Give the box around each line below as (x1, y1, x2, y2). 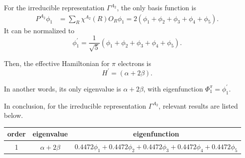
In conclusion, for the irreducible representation (4, 100, 146, 111)
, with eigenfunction (143, 83, 203, 93)
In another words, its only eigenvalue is (4, 83, 121, 93)
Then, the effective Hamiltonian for (4, 58, 110, 68)
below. (4, 110, 23, 120)
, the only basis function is (116, 2, 196, 12)
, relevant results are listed (158, 100, 238, 111)
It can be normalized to (4, 25, 74, 35)
